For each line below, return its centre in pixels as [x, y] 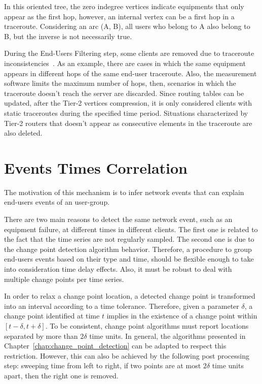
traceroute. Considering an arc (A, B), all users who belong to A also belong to [127, 26]
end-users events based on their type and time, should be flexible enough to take [129, 259]
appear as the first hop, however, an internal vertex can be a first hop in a [119, 16]
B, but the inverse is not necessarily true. [68, 36]
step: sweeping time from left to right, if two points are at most [103, 365]
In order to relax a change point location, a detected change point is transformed [130, 296]
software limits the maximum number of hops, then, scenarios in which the [120, 83]
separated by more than [41, 335]
